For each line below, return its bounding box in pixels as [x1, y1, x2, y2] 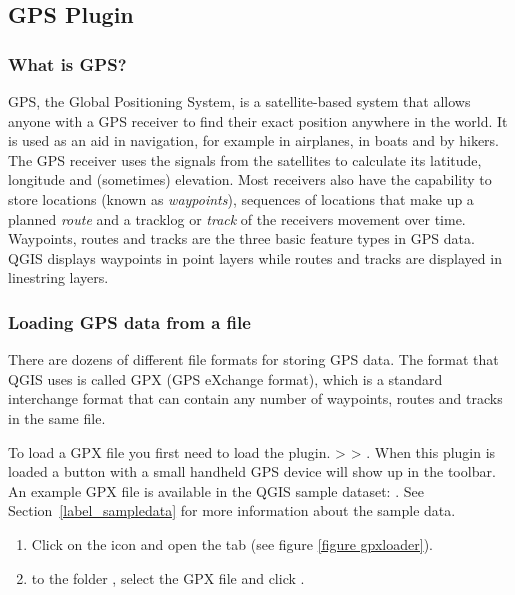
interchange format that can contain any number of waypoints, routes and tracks [8, 388, 503, 409]
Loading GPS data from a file [8, 309, 251, 334]
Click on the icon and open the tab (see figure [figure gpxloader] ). [31, 533, 433, 554]
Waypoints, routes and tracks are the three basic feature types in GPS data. [8, 228, 475, 249]
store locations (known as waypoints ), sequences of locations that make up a [8, 188, 474, 209]
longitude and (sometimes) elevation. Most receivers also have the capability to [8, 169, 492, 190]
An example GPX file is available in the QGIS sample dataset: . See [8, 480, 424, 501]
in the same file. [8, 407, 106, 428]
